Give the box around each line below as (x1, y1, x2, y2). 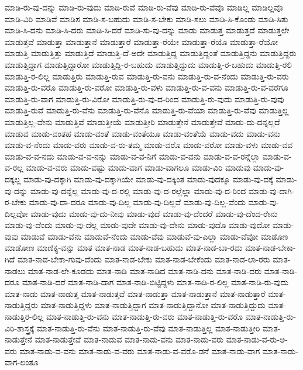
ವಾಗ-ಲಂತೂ (5, 356, 39, 368)
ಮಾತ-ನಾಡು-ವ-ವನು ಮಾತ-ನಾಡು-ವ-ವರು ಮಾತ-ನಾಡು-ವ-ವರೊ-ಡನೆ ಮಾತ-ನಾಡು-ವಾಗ (19, 344, 260, 357)
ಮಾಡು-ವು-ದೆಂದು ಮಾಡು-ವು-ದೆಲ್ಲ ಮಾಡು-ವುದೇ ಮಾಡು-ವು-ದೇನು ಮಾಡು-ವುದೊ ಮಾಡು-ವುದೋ (5, 219, 270, 231)
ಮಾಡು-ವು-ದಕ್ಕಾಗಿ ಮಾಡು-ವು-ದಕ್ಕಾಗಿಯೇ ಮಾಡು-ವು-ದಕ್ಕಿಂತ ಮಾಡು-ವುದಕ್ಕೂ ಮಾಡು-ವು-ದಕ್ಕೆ (23, 172, 273, 185)
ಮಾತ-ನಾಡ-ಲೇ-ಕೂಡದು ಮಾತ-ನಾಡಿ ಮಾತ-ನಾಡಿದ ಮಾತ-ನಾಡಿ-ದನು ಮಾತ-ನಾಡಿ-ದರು (27, 264, 262, 276)
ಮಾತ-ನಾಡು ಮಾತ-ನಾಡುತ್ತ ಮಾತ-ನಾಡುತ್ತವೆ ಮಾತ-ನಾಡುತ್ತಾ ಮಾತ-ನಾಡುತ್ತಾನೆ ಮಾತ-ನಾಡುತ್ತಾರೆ (5, 287, 266, 299)
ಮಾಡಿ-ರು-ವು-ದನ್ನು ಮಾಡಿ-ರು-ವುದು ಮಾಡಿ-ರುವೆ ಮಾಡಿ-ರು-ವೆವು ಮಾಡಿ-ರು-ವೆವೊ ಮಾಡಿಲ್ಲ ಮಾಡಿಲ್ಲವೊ (5, 1, 283, 13)
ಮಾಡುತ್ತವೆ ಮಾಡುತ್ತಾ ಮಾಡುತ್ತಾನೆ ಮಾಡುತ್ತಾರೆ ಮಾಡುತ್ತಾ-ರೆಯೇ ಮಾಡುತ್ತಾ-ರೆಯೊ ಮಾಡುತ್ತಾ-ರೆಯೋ (5, 35, 278, 47)
